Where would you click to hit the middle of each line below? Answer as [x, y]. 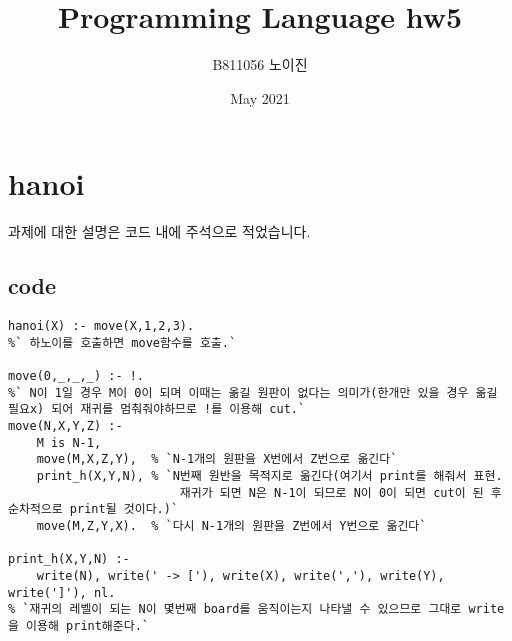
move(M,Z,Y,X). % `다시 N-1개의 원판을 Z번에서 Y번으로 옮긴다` [231, 525]
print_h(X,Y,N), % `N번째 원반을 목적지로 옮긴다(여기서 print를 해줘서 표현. [269, 475]
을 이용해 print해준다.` [79, 625]
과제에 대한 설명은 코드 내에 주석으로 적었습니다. [159, 231]
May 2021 [260, 97]
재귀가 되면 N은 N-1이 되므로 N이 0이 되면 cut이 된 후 [340, 492]
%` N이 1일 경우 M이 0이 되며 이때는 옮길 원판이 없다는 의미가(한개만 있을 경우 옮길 [253, 392]
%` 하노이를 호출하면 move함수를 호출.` [122, 342]
